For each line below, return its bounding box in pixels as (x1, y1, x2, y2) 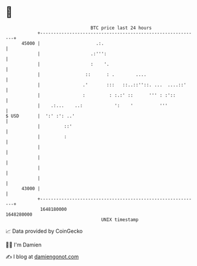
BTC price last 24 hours (90, 25, 152, 31)
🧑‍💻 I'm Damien (5, 241, 42, 248)
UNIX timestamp (101, 216, 139, 223)
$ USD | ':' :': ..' (5, 113, 75, 119)
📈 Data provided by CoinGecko (5, 227, 83, 235)
